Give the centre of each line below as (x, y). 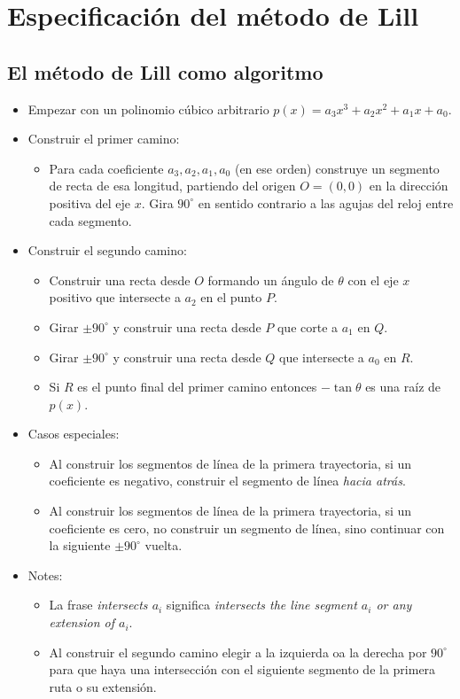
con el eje (373, 280)
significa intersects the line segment (261, 605)
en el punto (231, 297)
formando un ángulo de (271, 280)
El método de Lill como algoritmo (165, 71)
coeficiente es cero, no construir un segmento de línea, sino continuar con (247, 528)
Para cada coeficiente (106, 168)
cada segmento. (90, 220)
